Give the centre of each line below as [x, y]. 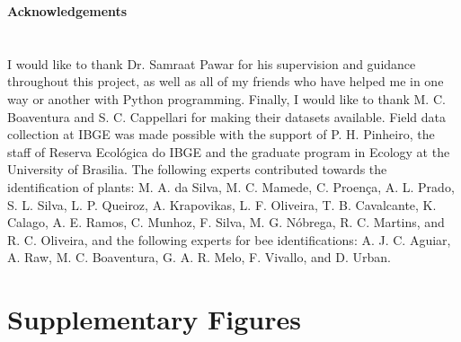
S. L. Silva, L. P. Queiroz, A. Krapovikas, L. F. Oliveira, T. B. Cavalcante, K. [222, 204]
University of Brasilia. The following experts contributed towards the [197, 169]
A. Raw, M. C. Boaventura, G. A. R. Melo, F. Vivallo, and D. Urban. [199, 257]
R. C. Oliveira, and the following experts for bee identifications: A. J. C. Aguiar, [229, 239]
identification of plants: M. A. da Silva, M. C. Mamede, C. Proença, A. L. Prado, [231, 186]
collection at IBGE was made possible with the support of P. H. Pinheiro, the [221, 134]
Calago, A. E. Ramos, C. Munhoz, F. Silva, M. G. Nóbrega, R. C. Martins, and [226, 222]
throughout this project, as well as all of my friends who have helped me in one [226, 81]
